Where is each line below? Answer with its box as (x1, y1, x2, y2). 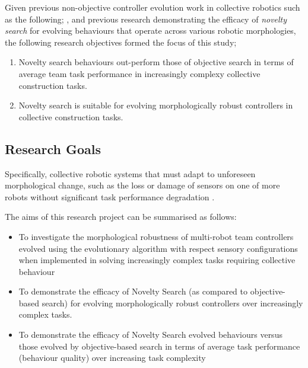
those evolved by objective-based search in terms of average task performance (18, 340, 300, 352)
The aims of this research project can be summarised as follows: (5, 210, 237, 223)
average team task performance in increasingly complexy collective (18, 67, 261, 79)
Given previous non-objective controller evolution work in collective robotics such (5, 1, 300, 13)
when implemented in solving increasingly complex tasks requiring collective (18, 254, 296, 266)
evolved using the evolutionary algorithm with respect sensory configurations (18, 242, 298, 254)
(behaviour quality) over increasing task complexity (18, 351, 206, 364)
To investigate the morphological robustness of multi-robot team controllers (18, 230, 294, 242)
